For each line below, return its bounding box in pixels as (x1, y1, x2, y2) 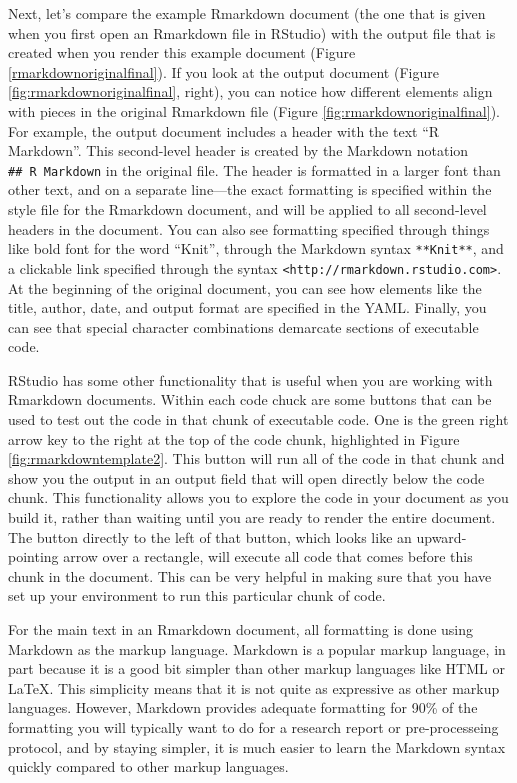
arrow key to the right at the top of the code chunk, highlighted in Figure (8, 428, 460, 449)
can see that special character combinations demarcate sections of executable (8, 316, 479, 337)
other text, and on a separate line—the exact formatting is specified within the (8, 179, 492, 200)
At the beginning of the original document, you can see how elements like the (8, 277, 482, 298)
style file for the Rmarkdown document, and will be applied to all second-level (8, 199, 487, 219)
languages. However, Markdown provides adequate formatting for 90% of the (8, 697, 478, 718)
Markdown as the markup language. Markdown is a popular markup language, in (8, 638, 506, 659)
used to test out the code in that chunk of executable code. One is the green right (8, 409, 509, 430)
